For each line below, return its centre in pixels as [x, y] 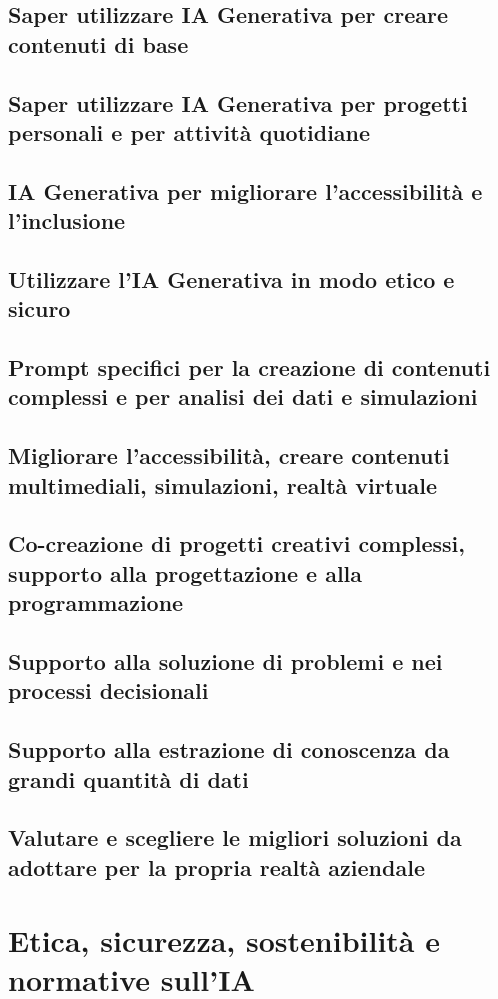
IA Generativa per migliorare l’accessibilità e [245, 190]
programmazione [96, 602]
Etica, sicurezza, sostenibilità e [224, 940]
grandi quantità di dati [128, 778]
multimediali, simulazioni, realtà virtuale [223, 484]
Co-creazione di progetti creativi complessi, [237, 543]
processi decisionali [108, 690]
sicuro [39, 308]
